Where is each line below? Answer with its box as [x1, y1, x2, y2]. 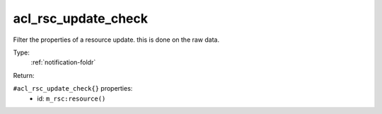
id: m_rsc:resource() [37, 94, 106, 103]
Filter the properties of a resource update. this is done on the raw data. [13, 35, 219, 44]
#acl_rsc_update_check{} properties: [13, 84, 133, 93]
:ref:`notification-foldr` [30, 58, 96, 67]
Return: [13, 71, 35, 79]
